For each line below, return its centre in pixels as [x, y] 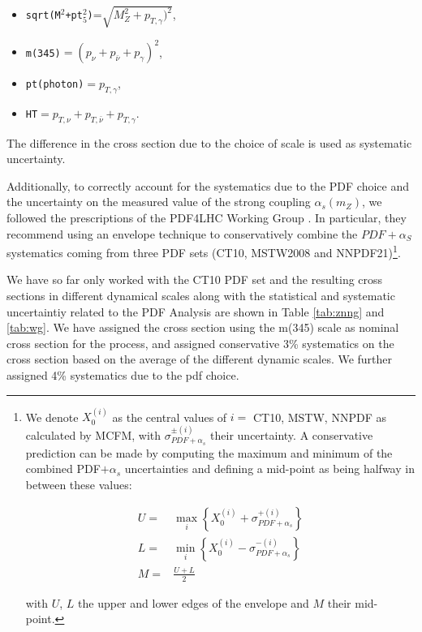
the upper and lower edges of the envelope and [194, 602]
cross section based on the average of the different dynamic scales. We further [200, 359]
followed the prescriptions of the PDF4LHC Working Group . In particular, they [207, 218]
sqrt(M [43, 16]
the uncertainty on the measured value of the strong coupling [159, 202]
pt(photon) [55, 85]
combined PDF [63, 469]
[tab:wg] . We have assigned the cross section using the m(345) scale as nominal [203, 327]
